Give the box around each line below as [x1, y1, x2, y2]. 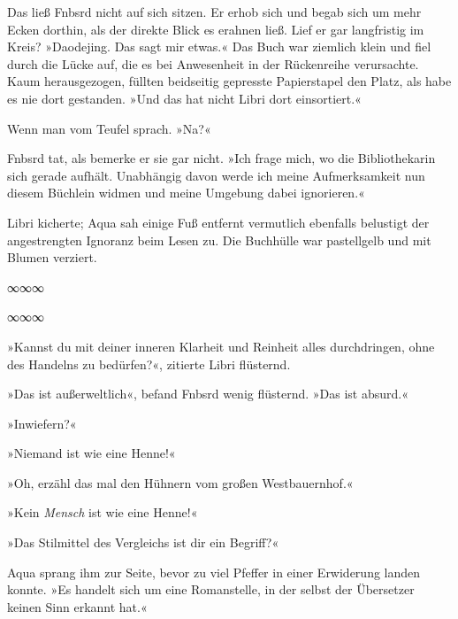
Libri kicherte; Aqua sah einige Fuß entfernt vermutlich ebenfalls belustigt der [7, 213, 430, 231]
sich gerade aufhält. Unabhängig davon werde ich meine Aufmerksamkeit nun [7, 166, 425, 184]
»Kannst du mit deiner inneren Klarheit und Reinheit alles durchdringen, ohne [7, 337, 435, 355]
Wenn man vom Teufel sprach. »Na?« [7, 119, 211, 137]
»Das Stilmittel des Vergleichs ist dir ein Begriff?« [7, 533, 279, 552]
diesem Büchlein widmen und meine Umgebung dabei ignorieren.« [7, 183, 365, 202]
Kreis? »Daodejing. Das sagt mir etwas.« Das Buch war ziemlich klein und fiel [7, 37, 431, 56]
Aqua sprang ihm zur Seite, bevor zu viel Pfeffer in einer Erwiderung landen [7, 562, 421, 581]
